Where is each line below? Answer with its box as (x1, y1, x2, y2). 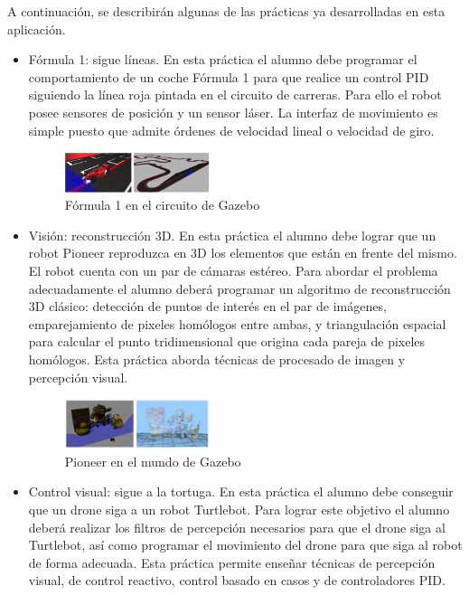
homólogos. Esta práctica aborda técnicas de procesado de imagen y (28, 350, 406, 369)
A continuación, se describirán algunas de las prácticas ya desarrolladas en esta (7, 2, 446, 20)
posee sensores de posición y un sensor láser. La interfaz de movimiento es (28, 102, 438, 121)
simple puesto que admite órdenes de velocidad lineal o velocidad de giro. (28, 120, 435, 139)
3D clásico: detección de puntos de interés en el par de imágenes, (28, 297, 387, 316)
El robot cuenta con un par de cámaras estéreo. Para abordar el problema (28, 261, 438, 280)
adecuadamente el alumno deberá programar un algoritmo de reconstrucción (28, 279, 451, 297)
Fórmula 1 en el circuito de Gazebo (64, 195, 260, 214)
